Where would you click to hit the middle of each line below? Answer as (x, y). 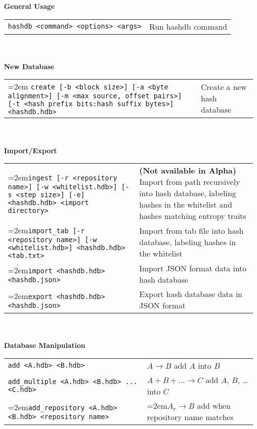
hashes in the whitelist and (186, 205)
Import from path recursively (190, 182)
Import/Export (31, 150)
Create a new (224, 87)
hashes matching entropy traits (193, 216)
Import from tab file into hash (191, 231)
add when (214, 405)
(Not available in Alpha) (188, 171)
